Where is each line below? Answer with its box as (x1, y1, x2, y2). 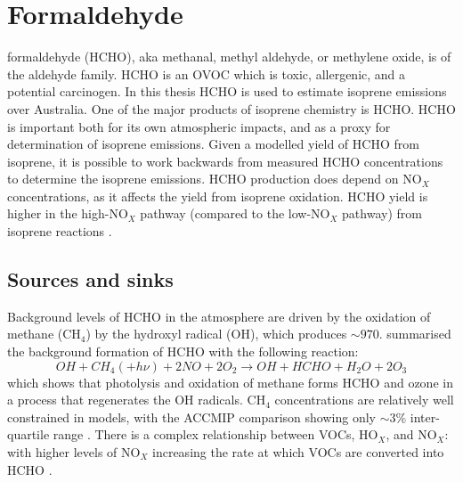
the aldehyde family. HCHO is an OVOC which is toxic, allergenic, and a (7, 64, 406, 83)
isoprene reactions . (7, 222, 112, 241)
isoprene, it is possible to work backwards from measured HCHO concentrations (7, 151, 443, 170)
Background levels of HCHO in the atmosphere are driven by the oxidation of (7, 306, 431, 325)
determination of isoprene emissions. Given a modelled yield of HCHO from (7, 135, 419, 153)
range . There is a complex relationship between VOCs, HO (53, 425, 378, 444)
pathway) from (342, 204, 422, 223)
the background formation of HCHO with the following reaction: (7, 342, 359, 361)
